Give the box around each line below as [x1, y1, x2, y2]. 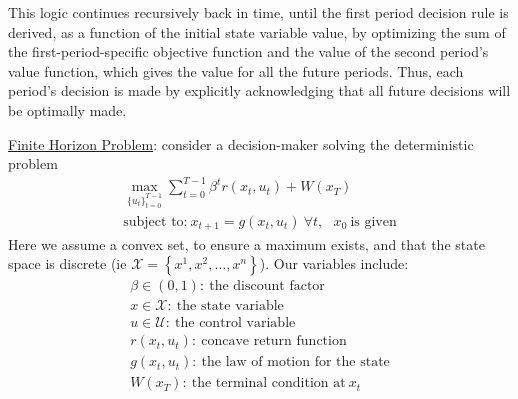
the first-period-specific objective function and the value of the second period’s [8, 41, 489, 62]
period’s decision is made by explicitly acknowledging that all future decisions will [8, 80, 511, 101]
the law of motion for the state [201, 355, 390, 370]
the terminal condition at [191, 376, 346, 391]
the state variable [176, 299, 284, 314]
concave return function [201, 334, 347, 349]
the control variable [175, 316, 296, 331]
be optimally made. [8, 99, 127, 120]
